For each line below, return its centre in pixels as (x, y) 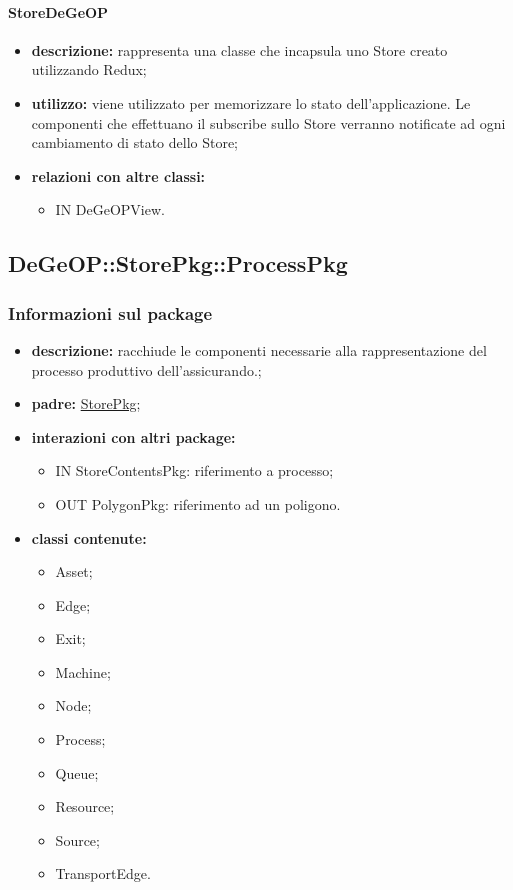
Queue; (77, 772)
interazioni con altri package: (133, 436)
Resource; (85, 806)
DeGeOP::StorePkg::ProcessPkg (178, 263)
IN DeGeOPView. (110, 209)
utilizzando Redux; (89, 69)
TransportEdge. (103, 873)
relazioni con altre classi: (118, 175)
